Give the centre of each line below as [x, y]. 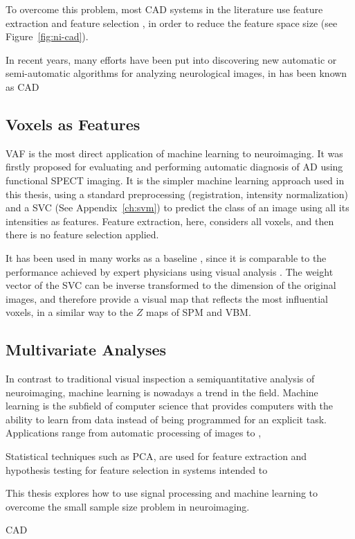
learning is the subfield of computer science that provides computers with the [170, 406]
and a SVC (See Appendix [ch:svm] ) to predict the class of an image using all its [177, 207]
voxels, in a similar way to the [70, 312]
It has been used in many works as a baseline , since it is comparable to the [166, 257]
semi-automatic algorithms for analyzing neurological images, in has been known [176, 73]
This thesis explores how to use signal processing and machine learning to [162, 493]
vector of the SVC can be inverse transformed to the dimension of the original [171, 285]
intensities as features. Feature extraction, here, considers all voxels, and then [170, 221]
